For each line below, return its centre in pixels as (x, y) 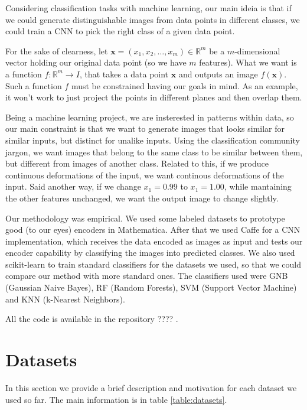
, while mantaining (258, 186)
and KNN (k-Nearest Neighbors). (65, 299)
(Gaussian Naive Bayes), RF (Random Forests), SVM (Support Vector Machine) (151, 287)
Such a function (34, 85)
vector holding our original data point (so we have (96, 62)
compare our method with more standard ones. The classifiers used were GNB (147, 276)
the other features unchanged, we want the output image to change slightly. (142, 198)
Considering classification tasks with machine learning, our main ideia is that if (148, 8)
